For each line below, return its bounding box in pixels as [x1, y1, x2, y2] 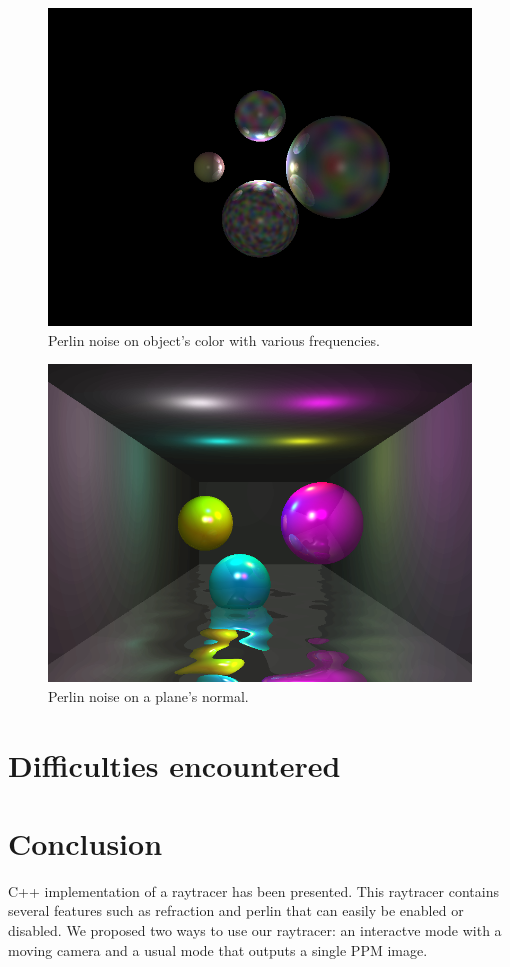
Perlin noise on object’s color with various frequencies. [48, 329, 380, 350]
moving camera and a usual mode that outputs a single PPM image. [8, 939, 428, 960]
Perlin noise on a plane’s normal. [48, 685, 249, 706]
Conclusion [8, 822, 163, 863]
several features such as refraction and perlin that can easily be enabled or [8, 900, 464, 921]
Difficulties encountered [8, 744, 341, 785]
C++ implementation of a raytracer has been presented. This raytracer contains [8, 880, 499, 901]
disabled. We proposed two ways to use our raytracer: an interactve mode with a [8, 920, 502, 941]
